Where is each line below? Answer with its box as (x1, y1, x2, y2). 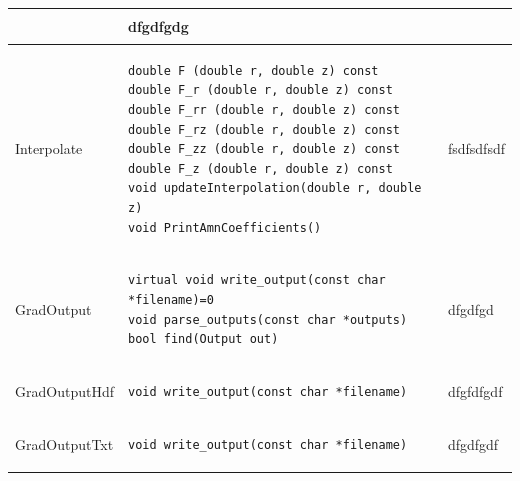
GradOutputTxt (15, 433, 114, 454)
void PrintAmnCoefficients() (127, 220, 322, 235)
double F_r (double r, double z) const (127, 83, 393, 98)
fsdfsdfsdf (447, 138, 505, 159)
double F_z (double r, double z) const (127, 161, 393, 176)
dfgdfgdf (447, 433, 499, 454)
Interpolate (15, 138, 83, 159)
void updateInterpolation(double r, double (127, 181, 422, 196)
